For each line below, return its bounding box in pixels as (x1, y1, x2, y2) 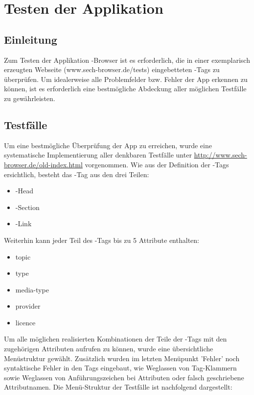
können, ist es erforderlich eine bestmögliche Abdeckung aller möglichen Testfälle (4, 83, 247, 94)
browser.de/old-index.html (4, 159, 83, 169)
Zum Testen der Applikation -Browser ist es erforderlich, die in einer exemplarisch (4, 54, 250, 65)
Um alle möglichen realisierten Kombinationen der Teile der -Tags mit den (4, 334, 227, 344)
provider (15, 301, 41, 311)
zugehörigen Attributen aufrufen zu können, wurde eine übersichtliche (4, 343, 213, 354)
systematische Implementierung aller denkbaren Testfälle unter (4, 150, 192, 160)
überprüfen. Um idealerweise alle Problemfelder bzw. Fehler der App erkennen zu (4, 74, 248, 84)
